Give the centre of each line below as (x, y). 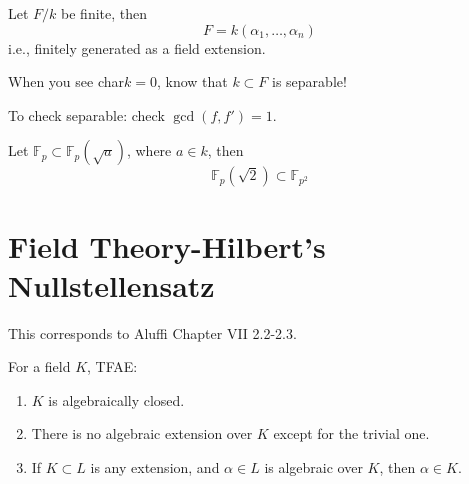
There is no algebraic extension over (142, 433)
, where (149, 150)
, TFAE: (112, 366)
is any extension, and (155, 467)
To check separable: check (86, 114)
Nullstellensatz (111, 284)
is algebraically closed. (116, 399)
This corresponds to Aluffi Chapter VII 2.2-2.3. (152, 332)
